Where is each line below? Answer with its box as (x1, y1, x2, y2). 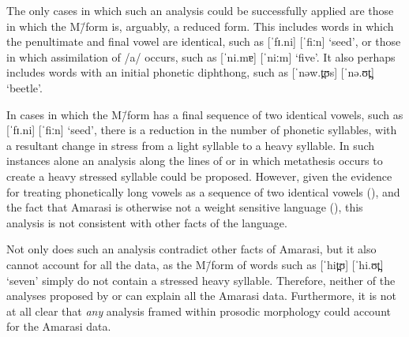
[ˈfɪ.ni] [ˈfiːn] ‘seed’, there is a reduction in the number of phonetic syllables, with (6, 122, 397, 138)
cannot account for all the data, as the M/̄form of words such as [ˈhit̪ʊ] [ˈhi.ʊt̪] (6, 256, 384, 272)
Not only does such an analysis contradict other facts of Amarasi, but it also (6, 241, 377, 257)
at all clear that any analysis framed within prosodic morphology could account (6, 302, 391, 319)
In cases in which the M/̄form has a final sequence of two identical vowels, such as (6, 106, 403, 122)
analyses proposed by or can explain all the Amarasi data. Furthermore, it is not (6, 287, 396, 304)
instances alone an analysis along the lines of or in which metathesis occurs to (6, 152, 383, 169)
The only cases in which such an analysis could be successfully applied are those (6, 2, 394, 18)
